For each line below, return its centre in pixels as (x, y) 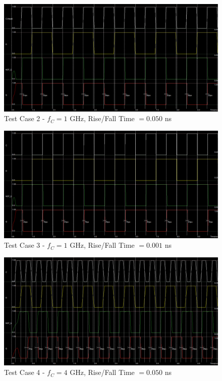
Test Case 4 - (24, 372)
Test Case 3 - (24, 245)
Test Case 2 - (24, 118)
